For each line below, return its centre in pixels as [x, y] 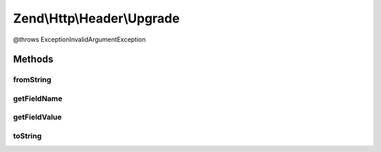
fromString [32, 80]
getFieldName [38, 99]
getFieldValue [37, 118]
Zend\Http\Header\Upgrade [96, 18]
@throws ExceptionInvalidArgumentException [79, 39]
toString [28, 136]
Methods [33, 59]
